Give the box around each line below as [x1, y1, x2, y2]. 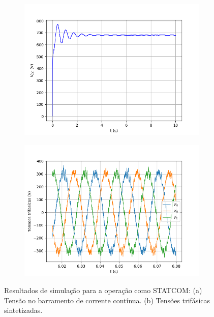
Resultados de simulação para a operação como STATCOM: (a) [4, 285, 202, 296]
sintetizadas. [4, 305, 43, 315]
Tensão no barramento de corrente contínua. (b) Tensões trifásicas [4, 295, 210, 305]
